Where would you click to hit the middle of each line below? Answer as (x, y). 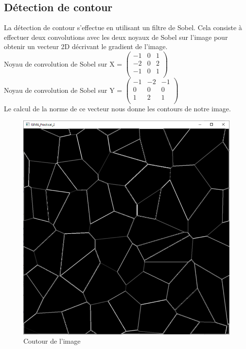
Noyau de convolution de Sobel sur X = (63, 63)
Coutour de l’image (52, 341)
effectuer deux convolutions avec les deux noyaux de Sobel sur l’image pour (116, 37)
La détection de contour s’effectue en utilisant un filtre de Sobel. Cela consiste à (123, 27)
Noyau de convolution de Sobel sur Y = (63, 90)
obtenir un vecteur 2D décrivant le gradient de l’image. (86, 46)
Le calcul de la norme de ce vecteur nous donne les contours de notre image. (117, 109)
